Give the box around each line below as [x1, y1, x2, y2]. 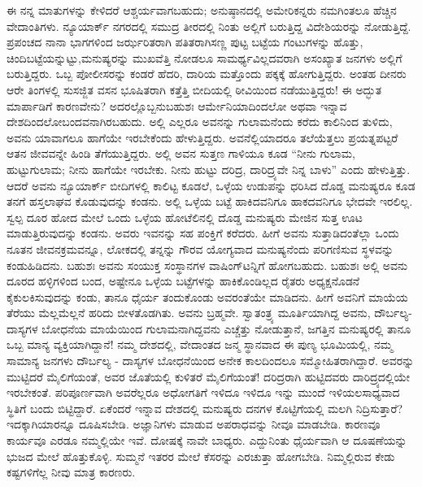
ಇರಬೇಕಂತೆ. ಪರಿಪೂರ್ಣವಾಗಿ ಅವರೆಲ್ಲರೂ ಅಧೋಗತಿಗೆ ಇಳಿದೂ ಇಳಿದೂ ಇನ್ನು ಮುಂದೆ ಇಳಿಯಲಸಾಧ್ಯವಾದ [7, 384, 400, 401]
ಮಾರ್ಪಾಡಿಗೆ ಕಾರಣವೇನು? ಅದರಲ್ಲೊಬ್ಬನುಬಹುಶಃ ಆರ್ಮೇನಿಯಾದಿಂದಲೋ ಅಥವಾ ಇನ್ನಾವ [7, 97, 347, 114]
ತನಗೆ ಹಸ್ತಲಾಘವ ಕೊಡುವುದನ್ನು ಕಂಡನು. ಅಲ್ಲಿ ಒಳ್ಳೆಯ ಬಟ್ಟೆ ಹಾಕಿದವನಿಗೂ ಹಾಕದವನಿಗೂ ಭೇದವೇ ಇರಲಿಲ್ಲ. [7, 193, 413, 210]
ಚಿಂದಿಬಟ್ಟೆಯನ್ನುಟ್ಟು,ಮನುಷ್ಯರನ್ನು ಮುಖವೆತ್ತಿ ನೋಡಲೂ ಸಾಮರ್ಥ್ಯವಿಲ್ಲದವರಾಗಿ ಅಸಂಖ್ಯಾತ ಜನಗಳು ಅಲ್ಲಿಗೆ [7, 49, 402, 66]
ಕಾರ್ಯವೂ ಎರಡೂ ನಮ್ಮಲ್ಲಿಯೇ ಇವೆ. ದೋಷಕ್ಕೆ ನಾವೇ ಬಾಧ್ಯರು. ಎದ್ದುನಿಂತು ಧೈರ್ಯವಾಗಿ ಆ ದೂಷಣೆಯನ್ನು [7, 432, 407, 449]
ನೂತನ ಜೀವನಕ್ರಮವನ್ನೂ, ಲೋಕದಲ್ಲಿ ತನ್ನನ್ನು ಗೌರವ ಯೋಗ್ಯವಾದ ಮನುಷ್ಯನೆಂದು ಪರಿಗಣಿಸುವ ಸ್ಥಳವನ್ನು [7, 240, 394, 257]
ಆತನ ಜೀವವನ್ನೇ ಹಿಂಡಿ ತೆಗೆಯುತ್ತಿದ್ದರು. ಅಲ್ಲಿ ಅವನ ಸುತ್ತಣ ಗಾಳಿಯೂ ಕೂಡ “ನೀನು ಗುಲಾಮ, [7, 145, 355, 162]
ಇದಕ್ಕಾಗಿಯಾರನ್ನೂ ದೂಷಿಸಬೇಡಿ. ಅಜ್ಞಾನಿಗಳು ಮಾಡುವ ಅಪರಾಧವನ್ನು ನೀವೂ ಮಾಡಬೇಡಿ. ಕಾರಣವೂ [7, 415, 381, 433]
